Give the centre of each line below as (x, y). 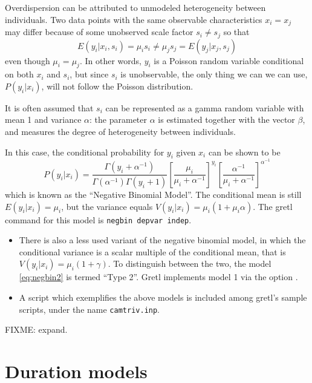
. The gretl (273, 206)
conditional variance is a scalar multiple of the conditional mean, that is (152, 251)
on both (19, 74)
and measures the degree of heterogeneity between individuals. (120, 132)
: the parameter (119, 119)
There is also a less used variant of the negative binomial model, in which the (162, 240)
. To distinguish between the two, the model (190, 264)
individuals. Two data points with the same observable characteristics (134, 19)
